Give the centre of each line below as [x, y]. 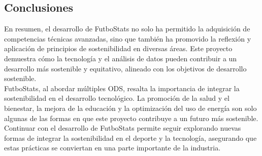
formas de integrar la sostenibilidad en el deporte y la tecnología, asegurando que [130, 138]
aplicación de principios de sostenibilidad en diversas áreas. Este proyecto [118, 48]
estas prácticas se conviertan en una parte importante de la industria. [112, 148]
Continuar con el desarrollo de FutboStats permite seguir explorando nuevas [123, 128]
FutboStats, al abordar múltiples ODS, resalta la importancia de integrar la [122, 88]
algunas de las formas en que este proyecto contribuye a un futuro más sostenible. [131, 118]
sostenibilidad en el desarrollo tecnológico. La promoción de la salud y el [117, 98]
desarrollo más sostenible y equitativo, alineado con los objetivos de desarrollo [125, 68]
